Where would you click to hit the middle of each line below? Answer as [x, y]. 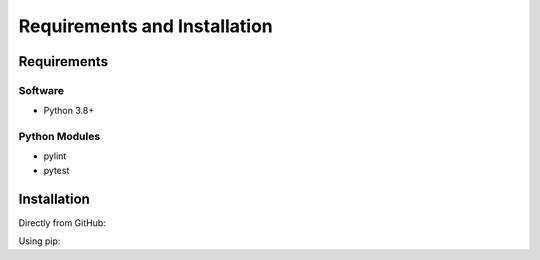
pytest [56, 170]
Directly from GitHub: [62, 222]
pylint [55, 156]
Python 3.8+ [69, 111]
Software [41, 90]
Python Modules [59, 137]
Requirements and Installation [146, 26]
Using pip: [39, 241]
